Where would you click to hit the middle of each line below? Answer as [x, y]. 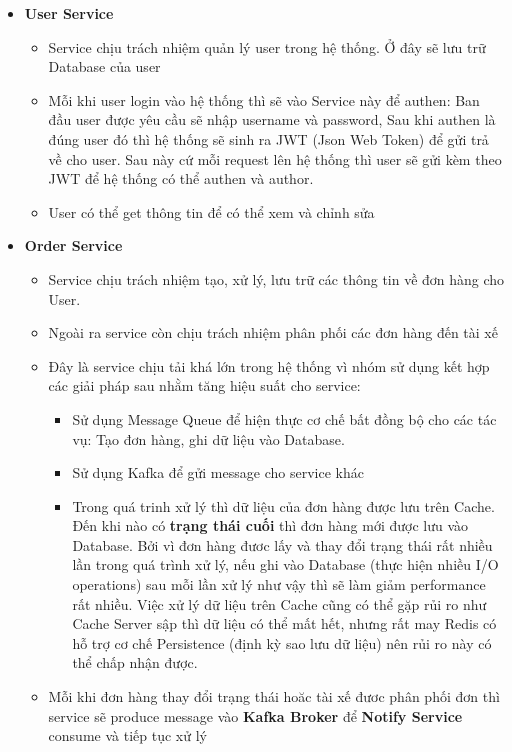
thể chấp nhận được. [135, 662]
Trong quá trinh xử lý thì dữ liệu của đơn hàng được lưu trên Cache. [283, 505]
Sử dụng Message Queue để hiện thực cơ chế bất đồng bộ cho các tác [284, 418]
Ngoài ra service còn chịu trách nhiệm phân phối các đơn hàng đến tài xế [273, 332]
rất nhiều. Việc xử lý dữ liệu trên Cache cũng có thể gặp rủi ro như [279, 603]
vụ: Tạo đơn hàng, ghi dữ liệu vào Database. [208, 438]
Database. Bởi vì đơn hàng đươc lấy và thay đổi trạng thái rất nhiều [282, 544]
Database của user [104, 66]
